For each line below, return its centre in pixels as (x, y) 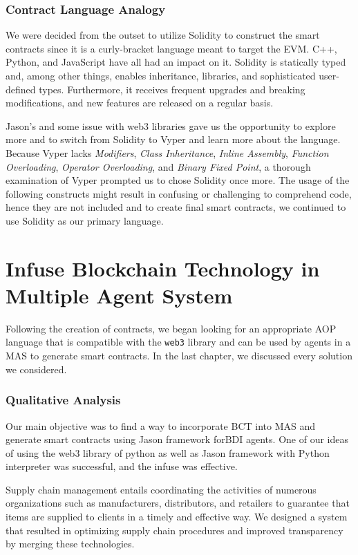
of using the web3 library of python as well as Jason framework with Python (168, 452)
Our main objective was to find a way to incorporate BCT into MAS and (161, 425)
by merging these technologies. (70, 544)
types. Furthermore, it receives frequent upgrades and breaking (172, 89)
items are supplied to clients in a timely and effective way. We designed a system (177, 517)
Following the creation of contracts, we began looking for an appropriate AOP (171, 328)
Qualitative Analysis (63, 400)
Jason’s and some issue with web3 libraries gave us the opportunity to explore (171, 125)
